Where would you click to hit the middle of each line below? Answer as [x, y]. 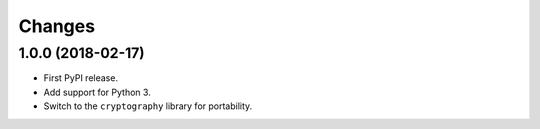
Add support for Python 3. [97, 92]
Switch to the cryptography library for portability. [148, 106]
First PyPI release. [81, 78]
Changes [56, 26]
